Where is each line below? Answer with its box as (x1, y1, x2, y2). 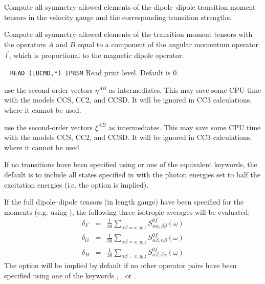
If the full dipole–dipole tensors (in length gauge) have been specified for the (4, 196, 244, 207)
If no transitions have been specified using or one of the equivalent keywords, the (4, 159, 257, 170)
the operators (4, 38, 46, 49)
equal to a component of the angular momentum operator (77, 38, 259, 49)
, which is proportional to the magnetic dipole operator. (9, 50, 184, 60)
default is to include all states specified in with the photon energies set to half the (4, 169, 260, 179)
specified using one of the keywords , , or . (4, 270, 136, 280)
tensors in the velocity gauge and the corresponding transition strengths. (4, 11, 232, 22)
